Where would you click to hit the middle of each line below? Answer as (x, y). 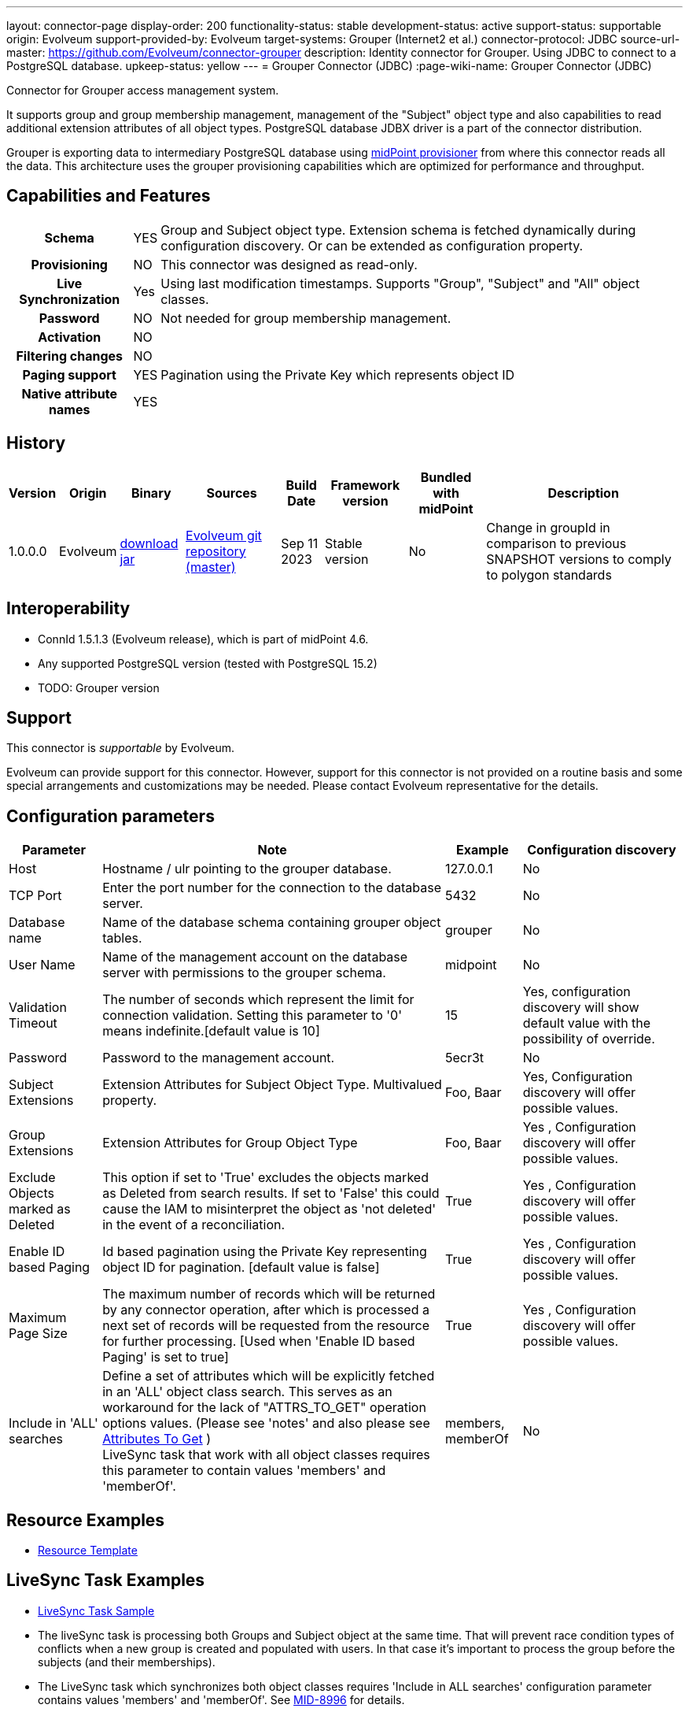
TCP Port (35, 896)
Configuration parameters (111, 816)
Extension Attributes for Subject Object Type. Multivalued (272, 1085)
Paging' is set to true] (166, 1357)
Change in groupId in (548, 527)
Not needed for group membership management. (306, 318)
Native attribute (69, 393)
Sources (232, 493)
